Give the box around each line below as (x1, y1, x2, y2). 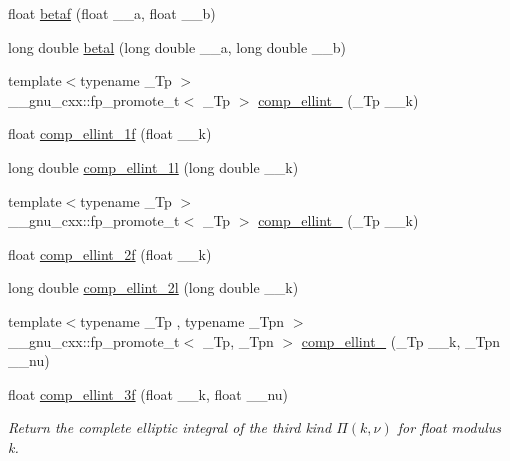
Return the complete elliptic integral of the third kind (8, 417, 332, 438)
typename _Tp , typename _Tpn (80, 310, 285, 331)
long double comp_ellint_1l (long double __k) (8, 156, 299, 177)
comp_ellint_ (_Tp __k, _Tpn (301, 330, 501, 351)
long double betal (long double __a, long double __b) (8, 36, 347, 57)
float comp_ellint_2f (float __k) (8, 243, 212, 264)
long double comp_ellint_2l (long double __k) (8, 277, 299, 298)
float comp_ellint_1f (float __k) (8, 123, 212, 144)
